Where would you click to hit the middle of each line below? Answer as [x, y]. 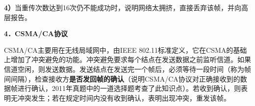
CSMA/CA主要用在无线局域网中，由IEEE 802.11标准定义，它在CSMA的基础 [126, 50]
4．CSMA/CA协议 [36, 33]
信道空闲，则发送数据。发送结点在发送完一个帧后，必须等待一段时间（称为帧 [127, 69]
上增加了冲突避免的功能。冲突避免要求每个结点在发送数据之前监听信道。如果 [127, 59]
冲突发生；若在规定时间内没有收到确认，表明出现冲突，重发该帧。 [124, 97]
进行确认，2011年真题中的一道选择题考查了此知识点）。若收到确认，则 [129, 88]
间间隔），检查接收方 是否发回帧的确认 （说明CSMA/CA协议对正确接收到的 [122, 78]
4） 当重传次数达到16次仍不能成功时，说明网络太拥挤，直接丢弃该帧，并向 [123, 7]
